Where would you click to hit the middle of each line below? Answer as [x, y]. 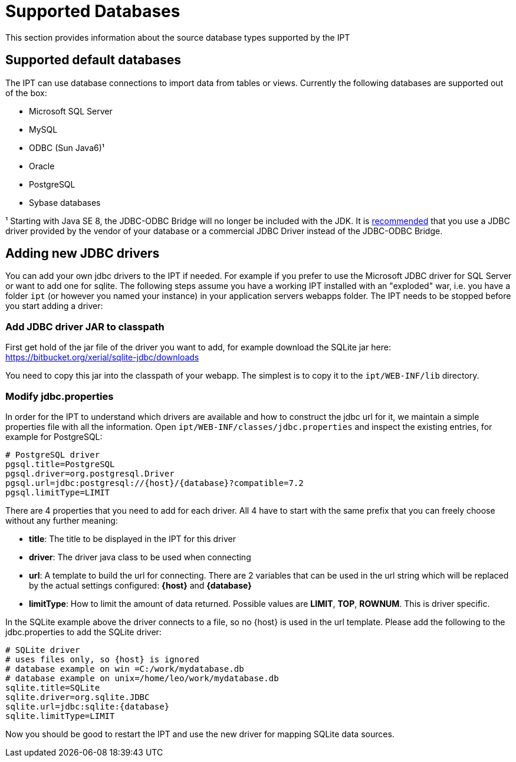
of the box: [26, 93]
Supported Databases [93, 11]
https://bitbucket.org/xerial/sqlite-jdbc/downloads [102, 357]
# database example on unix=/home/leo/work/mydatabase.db [142, 678]
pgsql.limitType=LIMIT [58, 492]
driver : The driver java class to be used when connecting [140, 557]
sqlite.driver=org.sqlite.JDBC [78, 697]
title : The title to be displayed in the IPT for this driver [132, 538]
